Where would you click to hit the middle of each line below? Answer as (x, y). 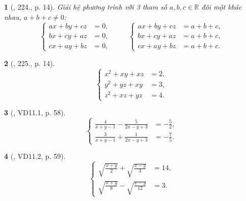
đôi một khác (222, 7)
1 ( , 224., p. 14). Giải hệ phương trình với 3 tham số (86, 7)
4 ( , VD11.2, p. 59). (35, 156)
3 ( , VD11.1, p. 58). (35, 112)
